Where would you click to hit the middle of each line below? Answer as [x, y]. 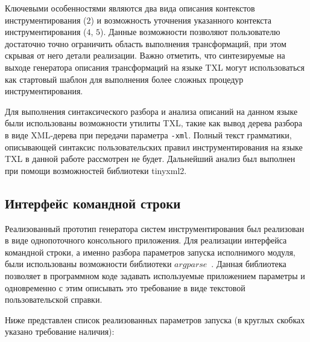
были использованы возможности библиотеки [88, 264]
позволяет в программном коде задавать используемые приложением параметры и [155, 275]
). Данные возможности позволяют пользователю [190, 32]
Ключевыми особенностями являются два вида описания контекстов [130, 8]
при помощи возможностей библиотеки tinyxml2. [96, 170]
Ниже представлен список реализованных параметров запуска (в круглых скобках [155, 319]
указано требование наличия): [60, 331]
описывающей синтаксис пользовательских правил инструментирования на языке [154, 147]
